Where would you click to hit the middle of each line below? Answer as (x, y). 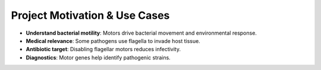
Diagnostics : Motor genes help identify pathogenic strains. (98, 57)
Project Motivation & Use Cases (90, 15)
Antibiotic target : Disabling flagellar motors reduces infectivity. (103, 49)
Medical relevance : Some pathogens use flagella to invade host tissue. (113, 41)
